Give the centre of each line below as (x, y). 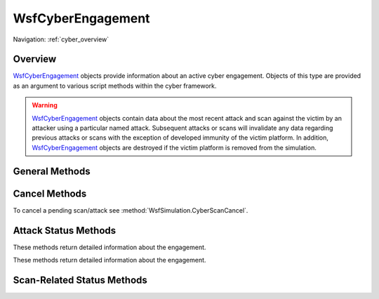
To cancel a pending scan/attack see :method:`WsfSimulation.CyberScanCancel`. (131, 210)
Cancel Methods (50, 193)
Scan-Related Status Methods (80, 280)
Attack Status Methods (65, 231)
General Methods (52, 171)
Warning (45, 105)
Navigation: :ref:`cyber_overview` (61, 39)
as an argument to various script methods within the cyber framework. (115, 86)
